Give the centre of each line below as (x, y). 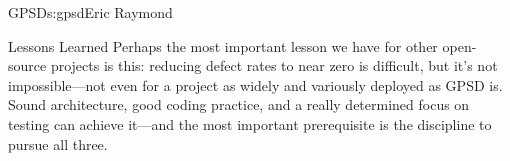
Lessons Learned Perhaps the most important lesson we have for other (223, 45)
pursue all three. (58, 143)
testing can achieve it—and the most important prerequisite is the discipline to (250, 123)
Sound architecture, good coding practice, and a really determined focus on (239, 104)
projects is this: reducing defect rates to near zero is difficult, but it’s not (274, 65)
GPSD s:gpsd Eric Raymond (90, 12)
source (27, 65)
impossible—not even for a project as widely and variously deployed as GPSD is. (255, 84)
